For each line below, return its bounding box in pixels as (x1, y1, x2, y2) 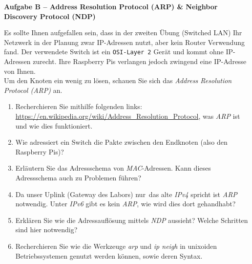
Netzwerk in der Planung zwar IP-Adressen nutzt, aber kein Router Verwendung (4, 37, 245, 47)
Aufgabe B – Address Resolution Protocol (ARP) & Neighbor (4, 1, 218, 11)
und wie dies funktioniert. (15, 120, 93, 131)
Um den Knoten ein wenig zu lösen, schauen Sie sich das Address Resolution (4, 75, 232, 86)
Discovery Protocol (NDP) (4, 11, 96, 21)
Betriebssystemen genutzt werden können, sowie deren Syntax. (15, 250, 203, 261)
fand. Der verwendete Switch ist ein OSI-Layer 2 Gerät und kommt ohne (4, 46, 224, 57)
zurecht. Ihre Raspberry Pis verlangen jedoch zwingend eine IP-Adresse (33, 56, 247, 66)
